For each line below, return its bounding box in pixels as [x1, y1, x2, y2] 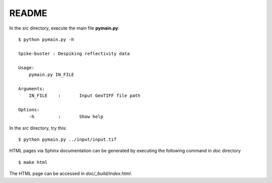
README [9, 8, 47, 19]
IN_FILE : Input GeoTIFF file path [28, 93, 141, 99]
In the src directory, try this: [9, 125, 67, 131]
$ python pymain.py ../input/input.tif [18, 137, 117, 142]
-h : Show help [28, 114, 103, 120]
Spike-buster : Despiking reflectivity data [18, 51, 130, 56]
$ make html [18, 159, 48, 165]
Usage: [18, 65, 35, 70]
